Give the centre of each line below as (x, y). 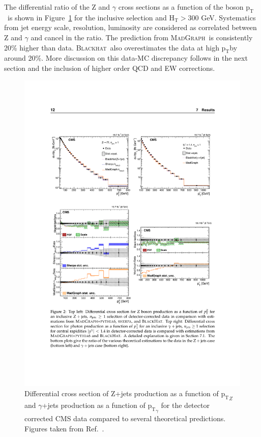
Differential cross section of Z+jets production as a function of (122, 393)
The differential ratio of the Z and (57, 7)
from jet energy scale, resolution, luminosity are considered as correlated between (130, 27)
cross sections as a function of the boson (181, 7)
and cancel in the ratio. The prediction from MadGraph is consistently (142, 37)
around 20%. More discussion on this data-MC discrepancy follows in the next (126, 58)
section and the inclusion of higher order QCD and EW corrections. (110, 68)
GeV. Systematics (228, 17)
